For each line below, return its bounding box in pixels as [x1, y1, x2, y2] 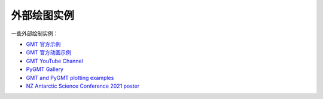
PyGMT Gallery [26, 66, 64, 73]
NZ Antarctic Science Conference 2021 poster [26, 82, 140, 89]
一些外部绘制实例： [11, 30, 59, 37]
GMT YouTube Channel [26, 57, 83, 64]
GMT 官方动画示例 [26, 49, 72, 56]
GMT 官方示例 [26, 41, 61, 48]
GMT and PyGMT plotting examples [26, 74, 114, 81]
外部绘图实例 [11, 9, 75, 22]
